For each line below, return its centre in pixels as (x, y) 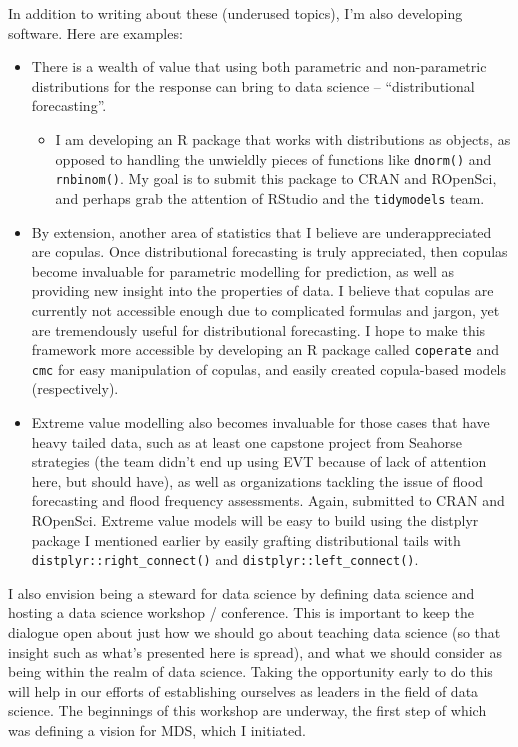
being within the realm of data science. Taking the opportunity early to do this (250, 671)
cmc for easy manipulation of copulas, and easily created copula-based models (269, 368)
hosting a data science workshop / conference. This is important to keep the (241, 612)
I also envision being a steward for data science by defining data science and (241, 592)
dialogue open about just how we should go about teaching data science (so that (254, 632)
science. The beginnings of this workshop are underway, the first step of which (247, 710)
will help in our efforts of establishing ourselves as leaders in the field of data (243, 690)
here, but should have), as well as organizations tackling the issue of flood (257, 480)
